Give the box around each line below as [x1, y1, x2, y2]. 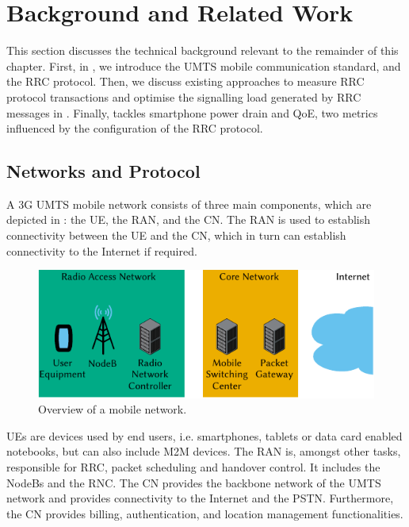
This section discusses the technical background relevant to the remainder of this [6, 42, 399, 59]
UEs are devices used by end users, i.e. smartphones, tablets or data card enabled [6, 427, 403, 444]
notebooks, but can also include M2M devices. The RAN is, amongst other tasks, [6, 443, 401, 460]
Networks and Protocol [6, 159, 201, 183]
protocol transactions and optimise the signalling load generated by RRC [6, 88, 361, 105]
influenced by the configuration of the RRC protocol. [6, 120, 263, 137]
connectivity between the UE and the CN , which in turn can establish [6, 227, 346, 244]
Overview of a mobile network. [38, 401, 187, 417]
